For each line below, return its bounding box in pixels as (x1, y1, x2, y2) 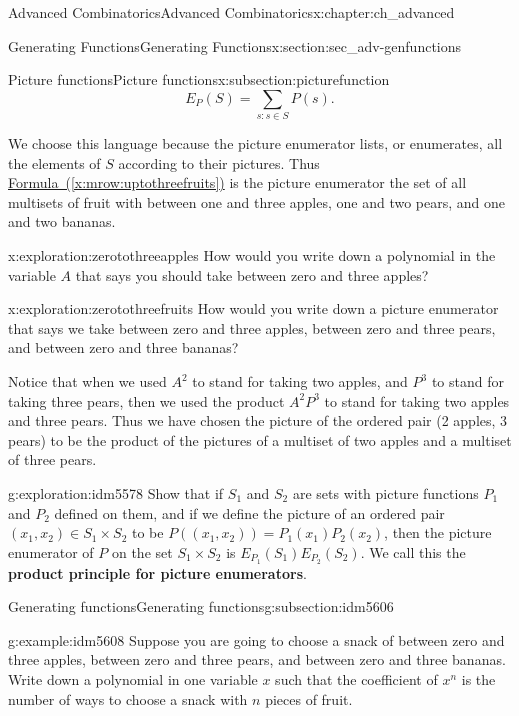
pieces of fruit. (265, 688, 353, 709)
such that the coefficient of (275, 669, 438, 690)
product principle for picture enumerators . (8, 562, 307, 583)
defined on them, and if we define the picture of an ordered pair (54, 502, 445, 523)
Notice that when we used (8, 371, 167, 392)
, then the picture (384, 522, 492, 543)
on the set (111, 541, 173, 562)
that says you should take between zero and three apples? (75, 264, 429, 285)
